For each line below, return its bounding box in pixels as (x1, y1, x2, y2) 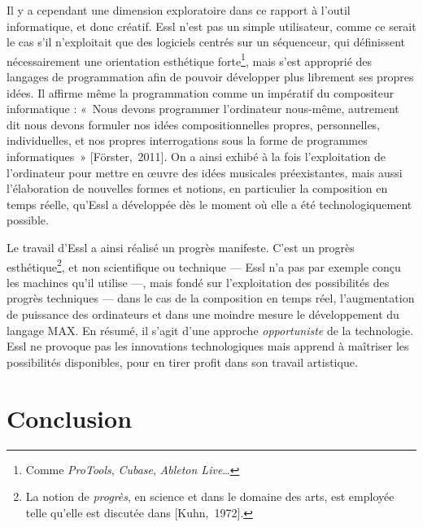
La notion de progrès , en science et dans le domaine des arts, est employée (25, 488, 395, 505)
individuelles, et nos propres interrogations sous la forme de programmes (7, 132, 368, 149)
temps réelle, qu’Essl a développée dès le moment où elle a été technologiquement (7, 195, 412, 212)
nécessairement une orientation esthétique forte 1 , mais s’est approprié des (7, 50, 373, 69)
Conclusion (7, 401, 133, 434)
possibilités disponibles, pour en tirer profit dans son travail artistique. (7, 353, 358, 370)
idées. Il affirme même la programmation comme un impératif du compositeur (7, 84, 395, 101)
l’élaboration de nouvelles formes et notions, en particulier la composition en (7, 180, 388, 197)
